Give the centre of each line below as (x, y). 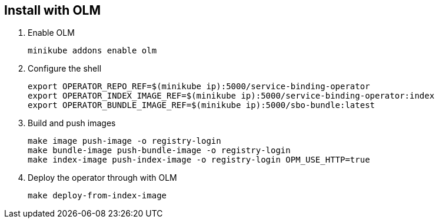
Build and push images (72, 123)
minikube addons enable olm (92, 51)
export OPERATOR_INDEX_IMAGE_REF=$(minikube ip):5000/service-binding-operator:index (231, 96)
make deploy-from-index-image (97, 196)
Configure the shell (65, 69)
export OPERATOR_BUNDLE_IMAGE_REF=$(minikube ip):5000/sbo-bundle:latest (202, 105)
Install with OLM (53, 10)
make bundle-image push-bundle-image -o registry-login (159, 151)
